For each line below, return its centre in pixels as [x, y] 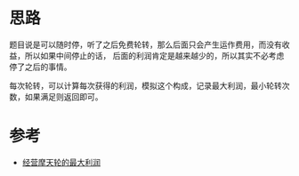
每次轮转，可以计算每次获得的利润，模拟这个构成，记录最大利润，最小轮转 [145, 85]
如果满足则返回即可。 [64, 96]
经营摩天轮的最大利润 [61, 162]
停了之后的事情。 [40, 67]
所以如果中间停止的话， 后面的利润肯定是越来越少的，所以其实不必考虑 [154, 55]
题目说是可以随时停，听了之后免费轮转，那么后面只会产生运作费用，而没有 [145, 44]
